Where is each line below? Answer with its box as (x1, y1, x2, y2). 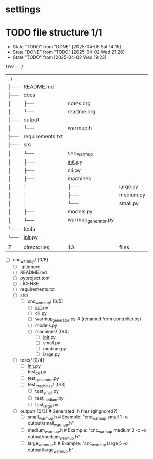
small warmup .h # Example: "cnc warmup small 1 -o (27, 414, 128, 421)
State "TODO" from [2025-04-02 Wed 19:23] (12, 54, 107, 60)
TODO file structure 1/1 (5, 27, 102, 39)
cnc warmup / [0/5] (27, 298, 63, 305)
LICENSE (20, 281, 39, 287)
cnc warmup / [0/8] (12, 257, 48, 265)
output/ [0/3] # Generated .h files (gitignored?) (20, 408, 118, 414)
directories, (23, 244, 51, 251)
